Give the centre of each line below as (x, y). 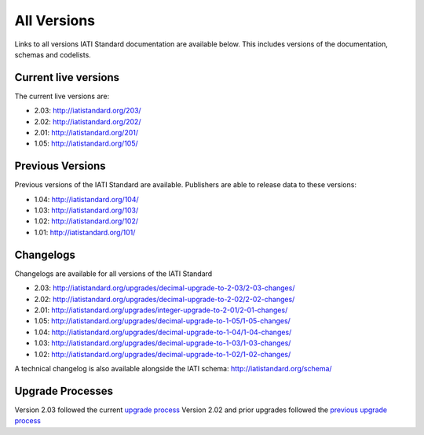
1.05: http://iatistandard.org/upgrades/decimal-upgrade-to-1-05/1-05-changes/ (162, 321)
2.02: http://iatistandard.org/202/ (88, 121)
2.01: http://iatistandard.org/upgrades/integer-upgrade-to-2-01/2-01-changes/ (161, 310)
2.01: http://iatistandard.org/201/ (86, 133)
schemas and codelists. (53, 54)
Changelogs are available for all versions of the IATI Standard (113, 273)
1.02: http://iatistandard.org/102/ (86, 221)
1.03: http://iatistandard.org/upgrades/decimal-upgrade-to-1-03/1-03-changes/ (163, 343)
